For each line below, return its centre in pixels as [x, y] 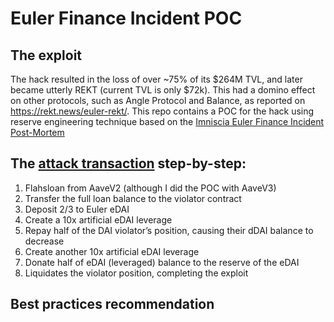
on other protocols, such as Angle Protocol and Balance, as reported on [158, 100]
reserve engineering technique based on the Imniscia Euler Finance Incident [167, 121]
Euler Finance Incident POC [126, 18]
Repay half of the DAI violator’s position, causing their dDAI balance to [169, 230]
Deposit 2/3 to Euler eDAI [77, 209]
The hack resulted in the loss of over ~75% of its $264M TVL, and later [156, 79]
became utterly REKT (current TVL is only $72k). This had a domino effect [163, 90]
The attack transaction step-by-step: [128, 163]
